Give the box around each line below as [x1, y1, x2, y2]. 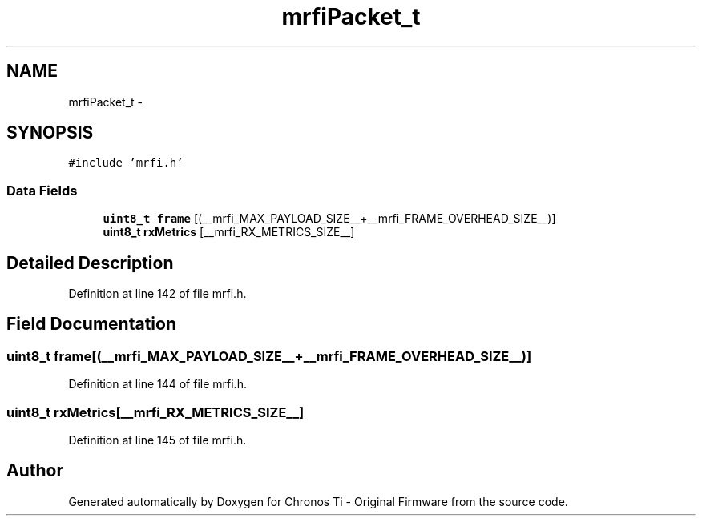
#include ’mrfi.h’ [68, 156, 184, 170]
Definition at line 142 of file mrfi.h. [68, 287, 247, 301]
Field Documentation [6, 314, 176, 335]
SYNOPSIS [6, 122, 94, 143]
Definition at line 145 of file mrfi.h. [68, 433, 247, 447]
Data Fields [6, 182, 78, 199]
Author [6, 460, 63, 481]
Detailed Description [6, 252, 174, 273]
